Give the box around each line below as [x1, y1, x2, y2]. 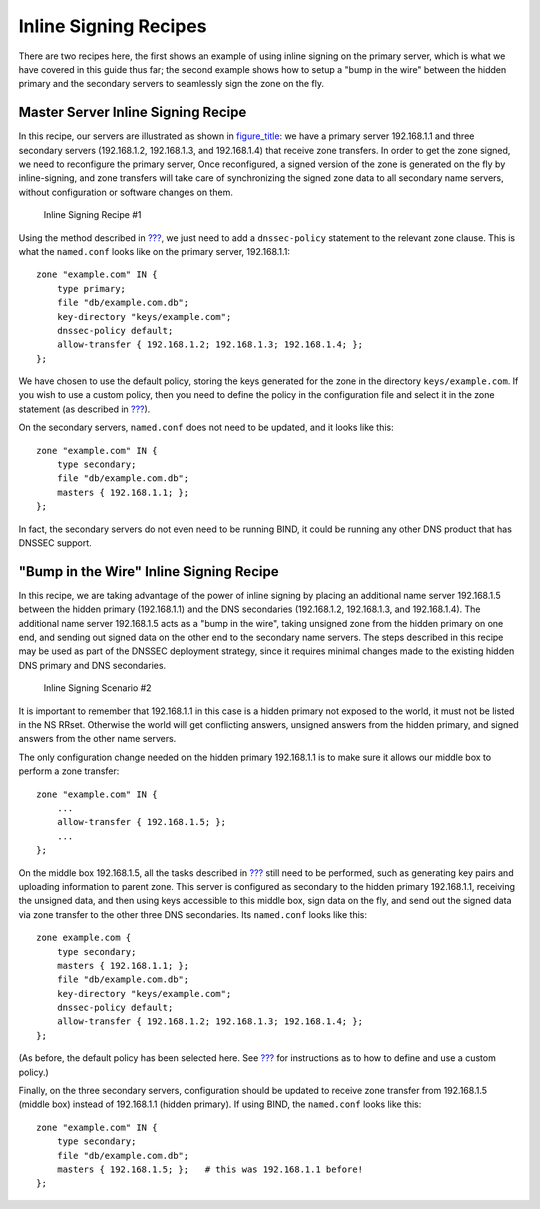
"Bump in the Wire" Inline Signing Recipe [18, 563, 279, 580]
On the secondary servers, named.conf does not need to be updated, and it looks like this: [18, 421, 394, 434]
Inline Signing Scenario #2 [43, 682, 152, 694]
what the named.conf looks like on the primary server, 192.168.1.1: [18, 245, 290, 257]
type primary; [56, 283, 127, 294]
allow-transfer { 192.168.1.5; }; [56, 816, 227, 828]
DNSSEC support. [18, 537, 92, 549]
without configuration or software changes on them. [18, 186, 234, 198]
